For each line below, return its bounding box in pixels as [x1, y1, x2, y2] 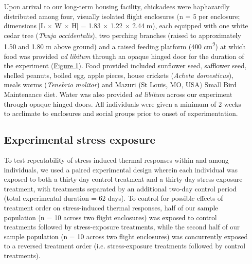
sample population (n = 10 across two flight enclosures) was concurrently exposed [4, 231, 248, 241]
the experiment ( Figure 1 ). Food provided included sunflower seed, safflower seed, [4, 60, 247, 71]
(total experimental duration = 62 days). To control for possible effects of [4, 193, 223, 203]
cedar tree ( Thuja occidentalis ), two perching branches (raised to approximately [4, 30, 241, 40]
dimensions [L [4, 20, 45, 31]
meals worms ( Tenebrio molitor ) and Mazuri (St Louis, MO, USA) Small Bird [4, 79, 237, 90]
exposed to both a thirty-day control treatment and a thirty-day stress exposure [4, 174, 243, 184]
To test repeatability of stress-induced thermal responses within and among [4, 154, 229, 165]
